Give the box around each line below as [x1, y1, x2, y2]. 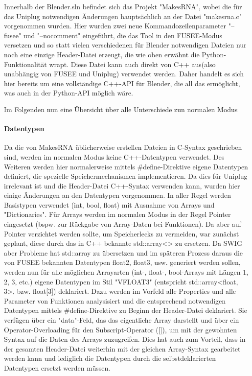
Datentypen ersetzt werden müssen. [4, 362, 111, 373]
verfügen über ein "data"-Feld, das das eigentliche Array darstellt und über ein [4, 315, 239, 325]
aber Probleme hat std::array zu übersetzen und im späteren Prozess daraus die [4, 247, 243, 258]
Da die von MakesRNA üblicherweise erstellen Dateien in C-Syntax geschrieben [4, 142, 242, 152]
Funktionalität [4, 59, 47, 69]
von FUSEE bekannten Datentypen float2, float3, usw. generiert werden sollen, [4, 257, 241, 267]
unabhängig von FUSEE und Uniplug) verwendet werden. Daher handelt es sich [4, 69, 244, 79]
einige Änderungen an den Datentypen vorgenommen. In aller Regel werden [4, 190, 231, 200]
